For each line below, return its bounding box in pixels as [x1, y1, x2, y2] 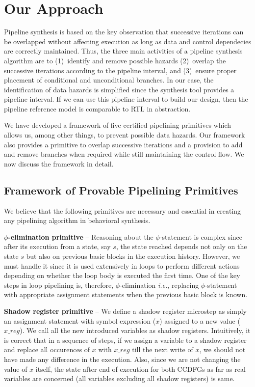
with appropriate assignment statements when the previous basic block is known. [4, 289, 248, 300]
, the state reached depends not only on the [116, 241, 247, 251]
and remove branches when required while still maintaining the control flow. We [4, 149, 244, 159]
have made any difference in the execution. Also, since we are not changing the [4, 354, 241, 364]
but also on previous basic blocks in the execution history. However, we [26, 251, 240, 261]
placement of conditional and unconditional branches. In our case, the [4, 75, 214, 85]
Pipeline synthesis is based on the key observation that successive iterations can [4, 27, 244, 37]
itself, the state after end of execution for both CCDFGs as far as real [35, 363, 246, 374]
